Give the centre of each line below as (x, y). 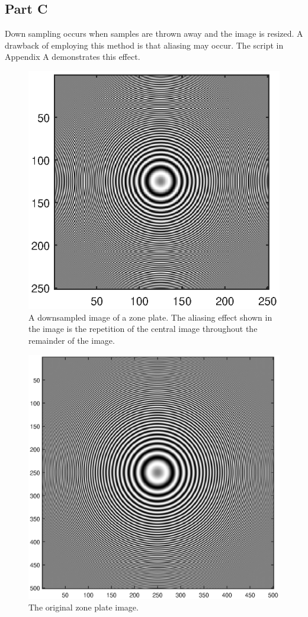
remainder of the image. (72, 340)
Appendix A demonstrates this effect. (73, 57)
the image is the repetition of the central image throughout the (143, 329)
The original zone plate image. (84, 607)
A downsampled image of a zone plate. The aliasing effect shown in (150, 317)
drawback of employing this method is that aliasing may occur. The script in (144, 45)
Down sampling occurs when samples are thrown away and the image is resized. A (154, 33)
